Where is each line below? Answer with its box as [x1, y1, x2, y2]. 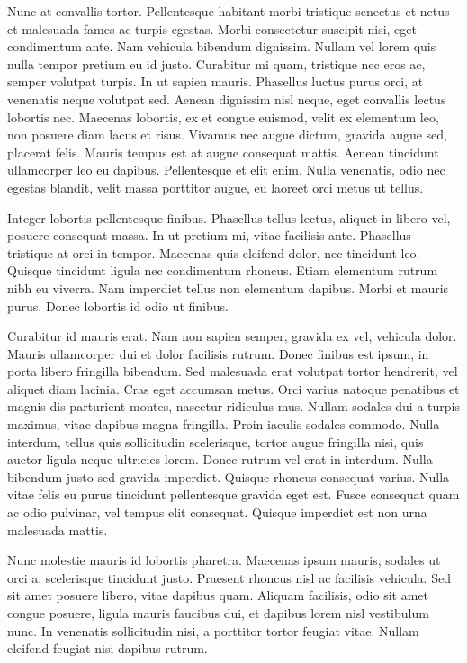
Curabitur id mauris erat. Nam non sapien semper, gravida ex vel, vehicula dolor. [7, 327, 457, 345]
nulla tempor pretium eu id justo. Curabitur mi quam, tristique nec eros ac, [7, 54, 426, 73]
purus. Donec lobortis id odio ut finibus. [7, 296, 229, 315]
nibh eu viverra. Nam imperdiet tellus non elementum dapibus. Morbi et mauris [7, 278, 449, 297]
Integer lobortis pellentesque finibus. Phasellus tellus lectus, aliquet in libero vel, [7, 208, 451, 227]
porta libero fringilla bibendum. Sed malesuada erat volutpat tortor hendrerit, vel [7, 362, 458, 381]
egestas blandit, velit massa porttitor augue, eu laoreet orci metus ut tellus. [7, 177, 424, 196]
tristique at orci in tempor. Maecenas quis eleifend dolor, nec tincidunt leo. [7, 243, 420, 262]
